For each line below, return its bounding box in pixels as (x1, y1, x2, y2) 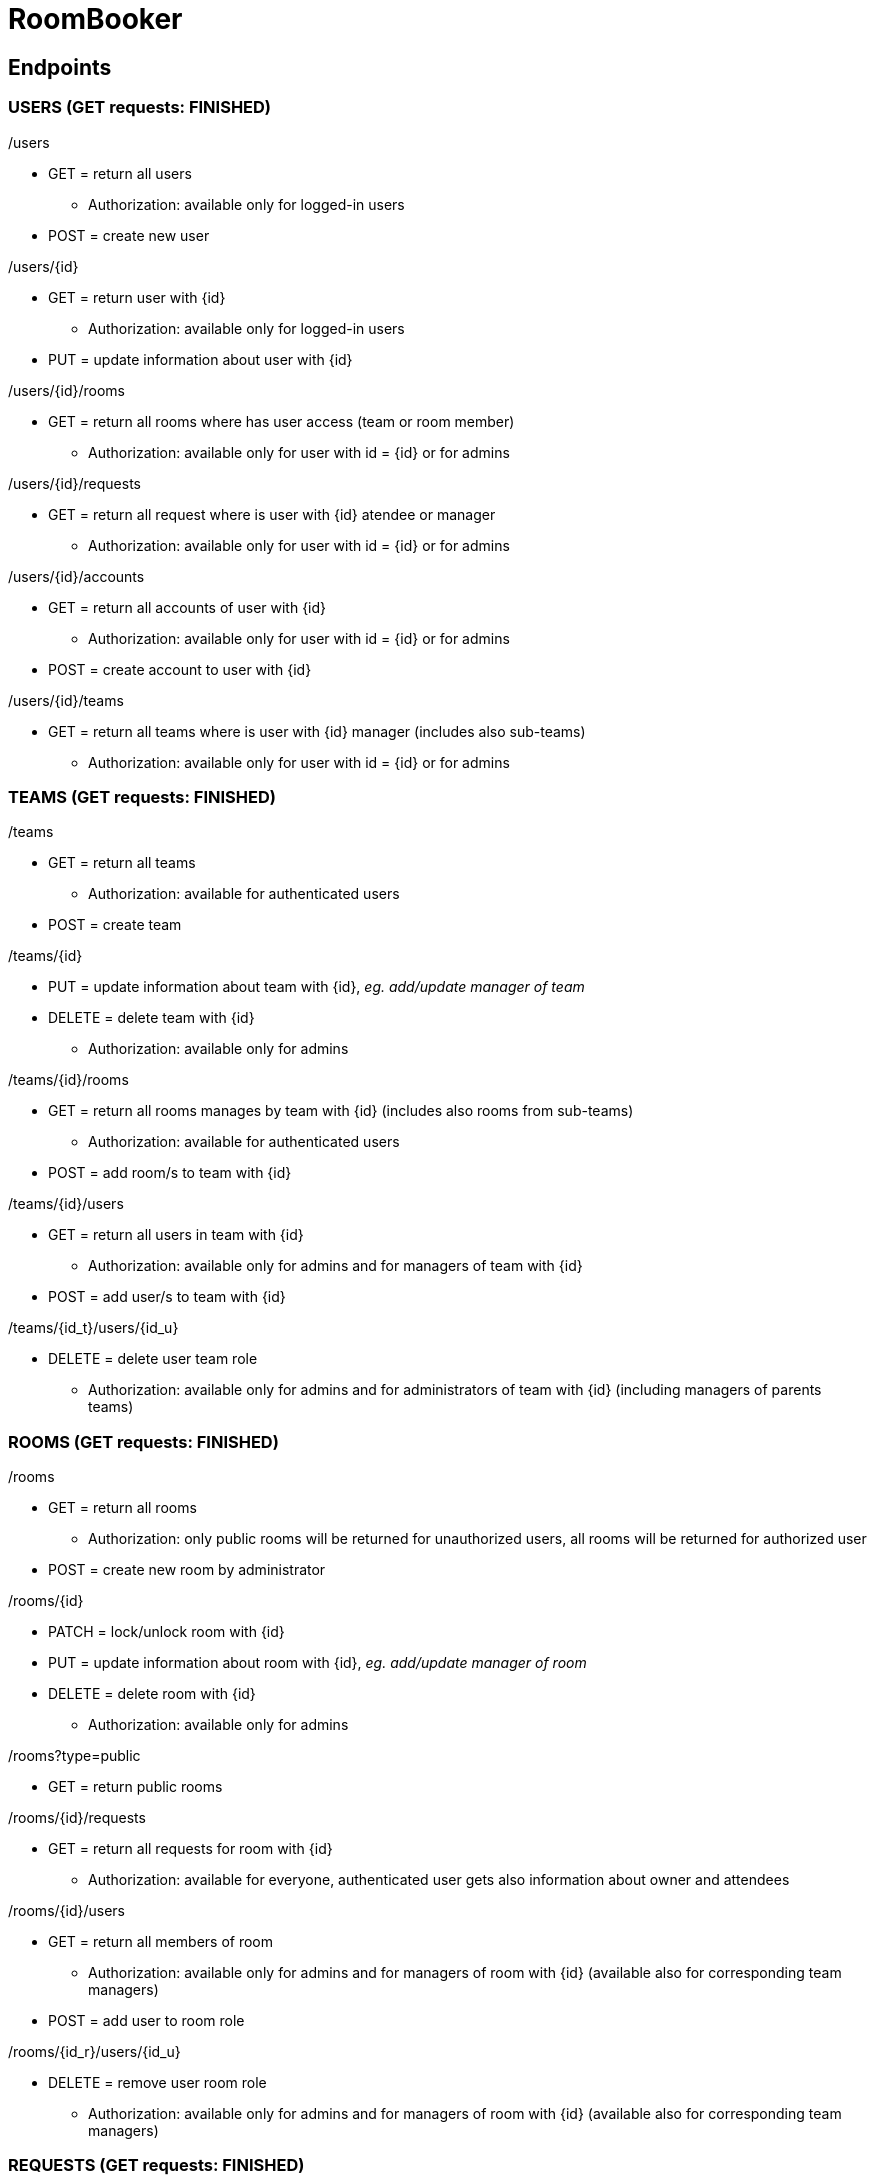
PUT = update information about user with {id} (48, 350, 353, 368)
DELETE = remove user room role (48, 2074, 267, 2092)
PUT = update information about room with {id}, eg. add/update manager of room (48, 1654, 587, 1672)
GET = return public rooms (48, 1778, 223, 1796)
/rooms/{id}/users (8, 1902, 126, 1920)
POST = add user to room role (48, 2012, 245, 2030)
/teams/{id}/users (8, 1195, 124, 1213)
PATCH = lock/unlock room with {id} (48, 1623, 285, 1641)
